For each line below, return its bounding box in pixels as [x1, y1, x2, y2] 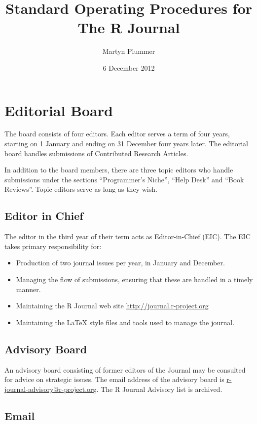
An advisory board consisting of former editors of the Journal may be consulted [4, 364, 246, 375]
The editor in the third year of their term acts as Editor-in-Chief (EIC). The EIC [4, 231, 251, 242]
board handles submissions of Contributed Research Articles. [4, 148, 188, 158]
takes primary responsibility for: [4, 241, 102, 251]
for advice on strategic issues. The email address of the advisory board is [4, 374, 224, 384]
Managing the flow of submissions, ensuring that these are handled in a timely [16, 274, 253, 284]
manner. [16, 284, 41, 294]
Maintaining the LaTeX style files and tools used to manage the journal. [16, 317, 235, 327]
